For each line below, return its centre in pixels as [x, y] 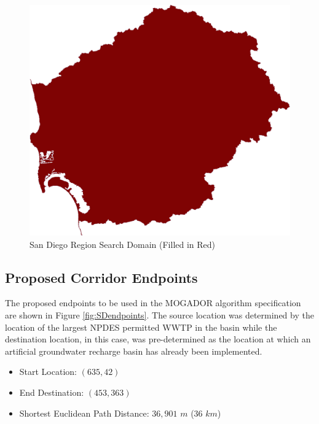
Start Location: [48, 372]
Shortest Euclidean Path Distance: [84, 413]
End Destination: [52, 392]
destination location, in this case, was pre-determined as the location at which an [158, 339]
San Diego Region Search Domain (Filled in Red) [123, 244]
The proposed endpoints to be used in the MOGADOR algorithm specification [153, 303]
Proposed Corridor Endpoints [101, 277]
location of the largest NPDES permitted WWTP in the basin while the [141, 327]
